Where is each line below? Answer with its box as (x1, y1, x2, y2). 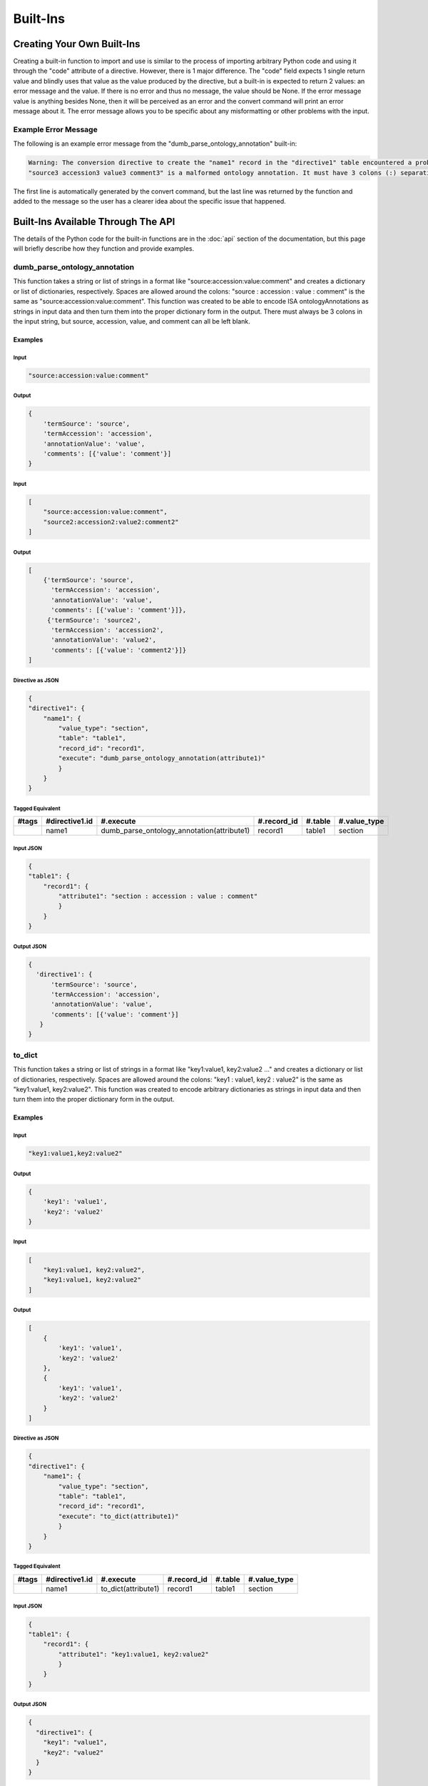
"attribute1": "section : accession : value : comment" (58, 892, 258, 900)
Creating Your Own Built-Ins (13, 38, 141, 50)
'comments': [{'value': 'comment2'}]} (51, 646, 187, 654)
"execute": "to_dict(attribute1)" (58, 1512, 179, 1520)
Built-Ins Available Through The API (13, 215, 175, 228)
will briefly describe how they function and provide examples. (13, 244, 195, 253)
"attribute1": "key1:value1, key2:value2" (58, 1650, 210, 1658)
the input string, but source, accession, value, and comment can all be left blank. (13, 316, 251, 325)
